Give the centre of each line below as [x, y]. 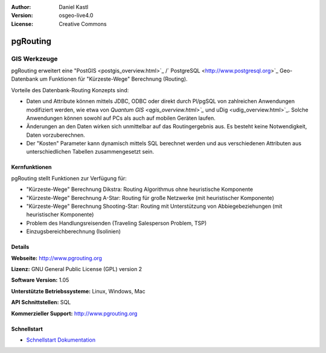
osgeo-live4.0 [76, 16]
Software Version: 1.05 [40, 280]
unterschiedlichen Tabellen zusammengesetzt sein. [90, 152]
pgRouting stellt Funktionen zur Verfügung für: [69, 178]
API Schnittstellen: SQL [41, 302]
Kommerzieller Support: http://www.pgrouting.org [74, 313]
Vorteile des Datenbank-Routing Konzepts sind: [70, 90]
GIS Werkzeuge [34, 58]
